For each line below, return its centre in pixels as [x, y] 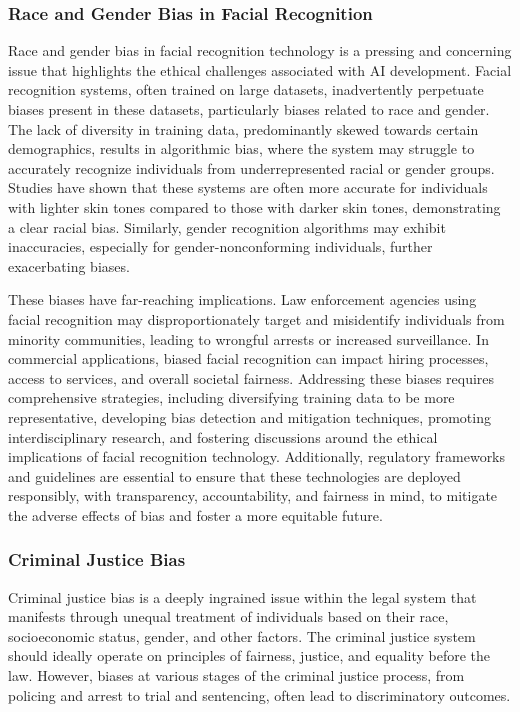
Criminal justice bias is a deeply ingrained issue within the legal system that [242, 596]
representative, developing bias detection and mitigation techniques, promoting [249, 416]
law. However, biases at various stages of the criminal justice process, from [236, 675]
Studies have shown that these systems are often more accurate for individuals [248, 187]
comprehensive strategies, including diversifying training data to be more [231, 397]
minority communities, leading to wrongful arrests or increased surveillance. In [248, 338]
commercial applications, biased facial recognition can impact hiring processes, [248, 358]
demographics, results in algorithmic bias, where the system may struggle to [241, 148]
